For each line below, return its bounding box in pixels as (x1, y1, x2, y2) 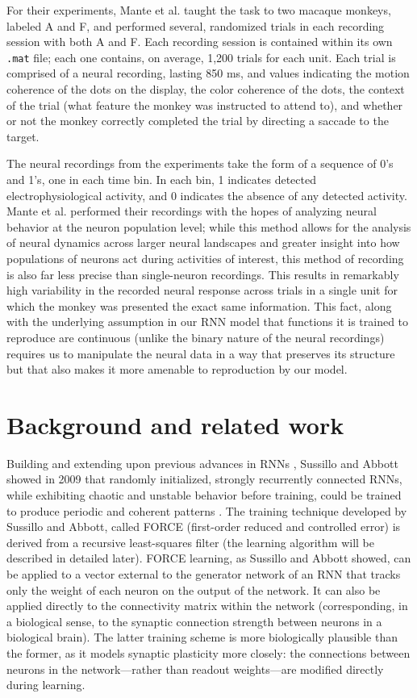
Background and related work (6, 408, 344, 441)
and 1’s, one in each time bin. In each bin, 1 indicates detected (6, 171, 316, 187)
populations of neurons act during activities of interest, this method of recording (6, 249, 404, 266)
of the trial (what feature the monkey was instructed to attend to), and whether (6, 96, 403, 113)
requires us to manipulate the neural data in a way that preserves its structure (6, 345, 395, 362)
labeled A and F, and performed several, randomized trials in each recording (6, 17, 385, 34)
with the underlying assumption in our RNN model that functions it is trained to (6, 313, 409, 330)
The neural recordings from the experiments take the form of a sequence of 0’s (6, 155, 394, 172)
